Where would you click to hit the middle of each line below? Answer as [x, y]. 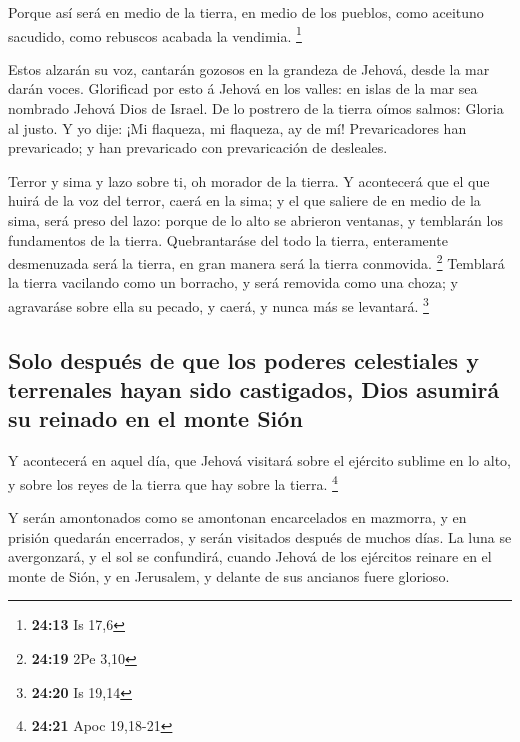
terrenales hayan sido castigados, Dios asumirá [254, 389]
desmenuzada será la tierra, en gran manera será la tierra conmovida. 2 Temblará [256, 261]
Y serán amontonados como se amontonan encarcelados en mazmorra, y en [237, 517]
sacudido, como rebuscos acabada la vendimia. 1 [155, 34]
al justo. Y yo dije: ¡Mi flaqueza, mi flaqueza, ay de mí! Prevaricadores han [237, 127]
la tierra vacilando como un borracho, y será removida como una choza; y [233, 282]
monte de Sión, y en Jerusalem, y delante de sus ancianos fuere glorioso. [229, 575]
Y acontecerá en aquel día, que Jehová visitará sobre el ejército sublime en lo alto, [259, 460]
